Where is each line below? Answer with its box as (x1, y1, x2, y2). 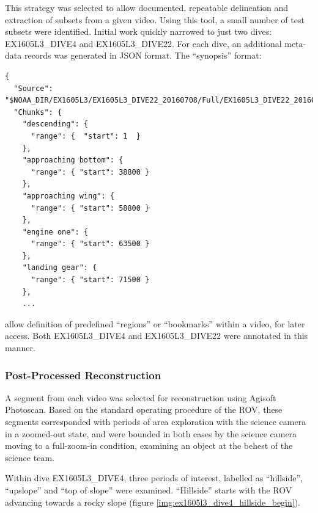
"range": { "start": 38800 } (31, 167, 150, 176)
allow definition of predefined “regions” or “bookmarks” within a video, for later (5, 317, 305, 330)
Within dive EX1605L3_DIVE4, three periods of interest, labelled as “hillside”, (5, 471, 303, 484)
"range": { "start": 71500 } (31, 275, 150, 285)
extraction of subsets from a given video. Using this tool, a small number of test (5, 13, 305, 26)
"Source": (13, 84, 53, 93)
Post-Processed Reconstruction (5, 367, 161, 382)
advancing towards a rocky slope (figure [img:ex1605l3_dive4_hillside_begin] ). (5, 495, 301, 508)
